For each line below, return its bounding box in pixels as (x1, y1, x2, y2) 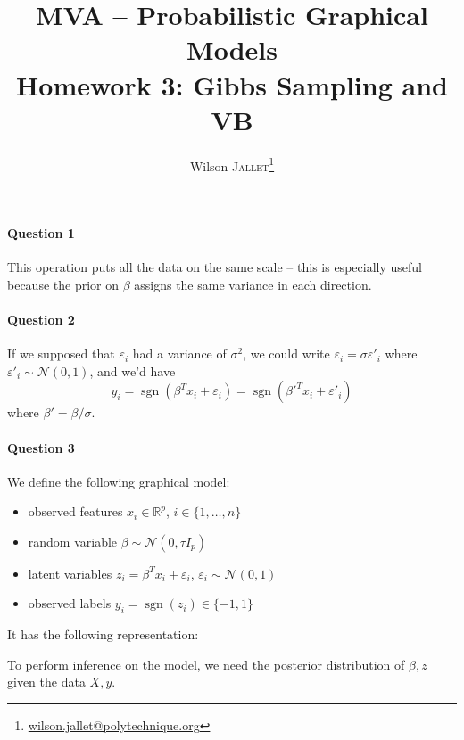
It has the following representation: (7, 625, 199, 644)
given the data (7, 672, 86, 691)
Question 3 (7, 438, 75, 456)
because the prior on (7, 275, 119, 293)
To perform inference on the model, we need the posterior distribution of (7, 654, 405, 673)
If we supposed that (7, 344, 115, 363)
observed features (28, 502, 123, 521)
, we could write (243, 344, 330, 363)
